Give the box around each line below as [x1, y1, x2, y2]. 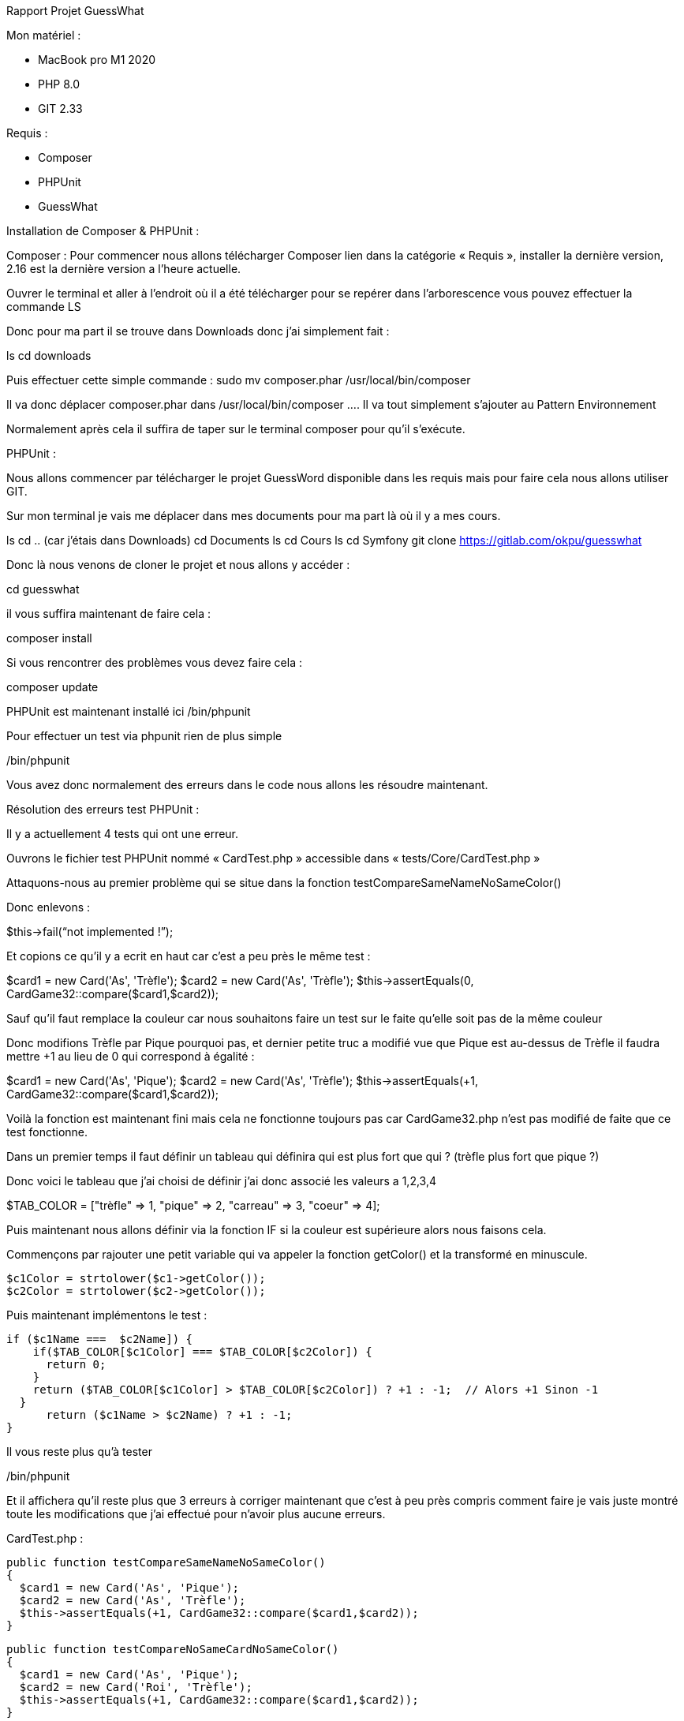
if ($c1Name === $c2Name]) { [6, 1333, 193, 1345]
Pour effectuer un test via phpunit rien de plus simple [6, 729, 282, 743]
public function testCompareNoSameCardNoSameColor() [6, 1643, 339, 1656]
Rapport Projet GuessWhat [6, 4, 144, 17]
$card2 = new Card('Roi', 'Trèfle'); [19, 1681, 252, 1693]
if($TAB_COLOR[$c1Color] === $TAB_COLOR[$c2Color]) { [32, 1345, 372, 1358]
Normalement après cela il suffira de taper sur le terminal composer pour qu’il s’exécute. [6, 422, 465, 436]
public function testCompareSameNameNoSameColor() [6, 1556, 326, 1569]
